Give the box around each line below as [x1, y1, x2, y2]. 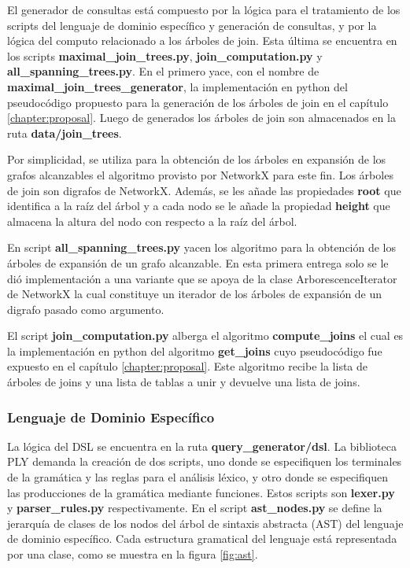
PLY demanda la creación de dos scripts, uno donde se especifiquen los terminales [7, 453, 402, 470]
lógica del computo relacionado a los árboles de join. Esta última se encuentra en [7, 32, 397, 49]
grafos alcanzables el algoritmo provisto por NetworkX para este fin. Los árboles [7, 166, 393, 183]
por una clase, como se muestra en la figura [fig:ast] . [7, 546, 258, 562]
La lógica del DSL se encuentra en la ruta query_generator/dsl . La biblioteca [7, 437, 397, 454]
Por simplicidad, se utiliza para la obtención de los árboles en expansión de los [7, 151, 386, 168]
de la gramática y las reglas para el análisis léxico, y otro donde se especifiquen [7, 469, 388, 485]
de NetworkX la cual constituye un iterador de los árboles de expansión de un [7, 286, 382, 302]
